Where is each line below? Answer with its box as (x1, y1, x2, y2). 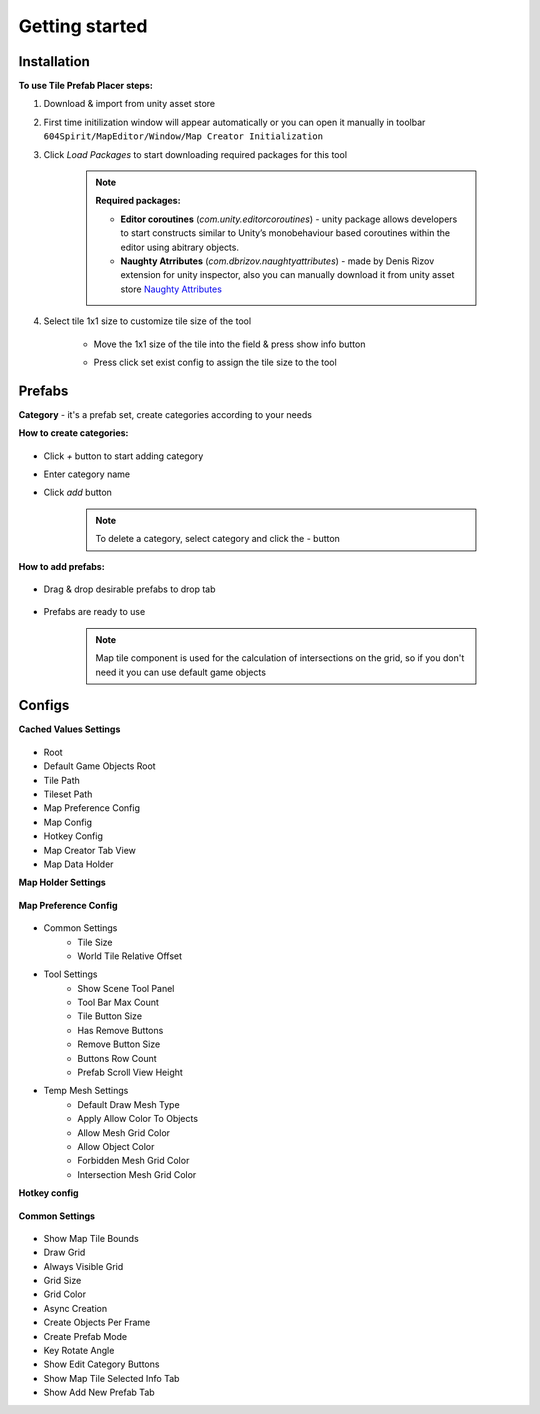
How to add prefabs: (18, 560, 105, 572)
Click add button (43, 486, 112, 499)
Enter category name (43, 468, 130, 480)
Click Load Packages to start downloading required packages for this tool (43, 148, 348, 160)
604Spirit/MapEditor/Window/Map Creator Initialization (43, 131, 324, 142)
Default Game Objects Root (43, 760, 156, 772)
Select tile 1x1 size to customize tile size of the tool (43, 315, 252, 327)
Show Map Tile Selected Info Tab (43, 1372, 180, 1384)
